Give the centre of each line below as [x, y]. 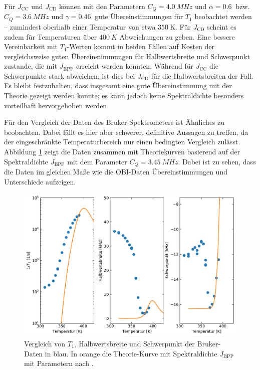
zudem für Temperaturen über [51, 36]
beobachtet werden [223, 16]
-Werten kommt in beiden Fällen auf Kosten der [141, 46]
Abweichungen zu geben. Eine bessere [177, 36]
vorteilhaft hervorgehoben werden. [57, 105]
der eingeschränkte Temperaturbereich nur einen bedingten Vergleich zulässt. [122, 142]
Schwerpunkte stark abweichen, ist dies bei [70, 75]
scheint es [222, 26]
